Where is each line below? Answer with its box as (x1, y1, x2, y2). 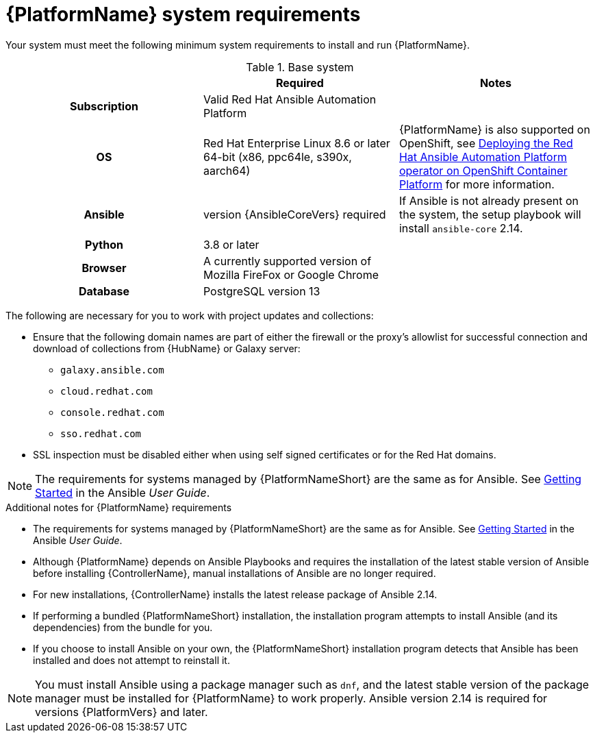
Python (85, 237, 123, 251)
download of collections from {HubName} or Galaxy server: (33, 342, 301, 354)
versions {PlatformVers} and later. (35, 704, 208, 719)
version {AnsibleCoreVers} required (203, 207, 386, 221)
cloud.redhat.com (60, 385, 153, 397)
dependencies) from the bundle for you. (33, 621, 213, 633)
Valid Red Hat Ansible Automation (203, 92, 377, 106)
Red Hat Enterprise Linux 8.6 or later (203, 136, 390, 150)
